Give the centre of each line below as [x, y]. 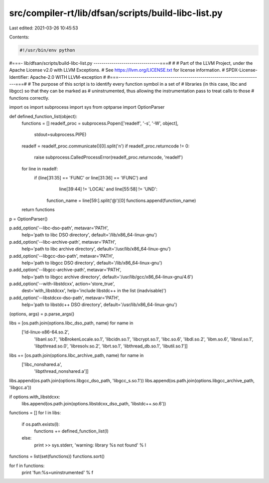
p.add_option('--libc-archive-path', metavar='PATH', [63, 242]
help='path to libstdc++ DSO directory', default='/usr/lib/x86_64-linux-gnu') [99, 305]
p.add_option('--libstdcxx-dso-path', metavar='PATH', [64, 298]
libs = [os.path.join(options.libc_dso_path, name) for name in [71, 323]
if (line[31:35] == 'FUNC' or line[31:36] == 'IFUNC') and [91, 177]
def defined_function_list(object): [43, 116]
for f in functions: [27, 466]
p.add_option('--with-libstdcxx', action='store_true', [62, 284]
